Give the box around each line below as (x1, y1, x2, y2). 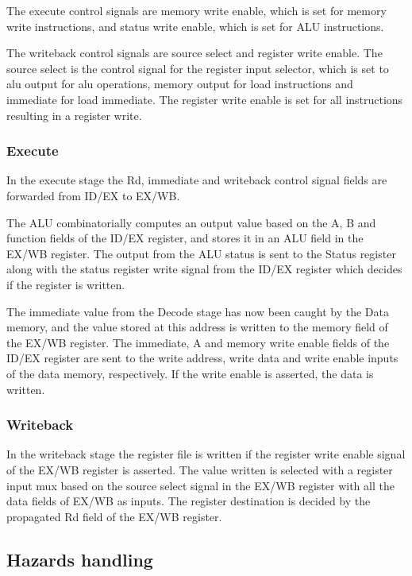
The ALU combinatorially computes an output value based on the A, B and (6, 214, 376, 230)
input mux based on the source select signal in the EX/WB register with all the (6, 477, 395, 493)
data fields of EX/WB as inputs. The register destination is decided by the (6, 493, 371, 509)
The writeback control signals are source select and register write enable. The (6, 44, 383, 61)
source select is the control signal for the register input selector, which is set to (6, 60, 389, 76)
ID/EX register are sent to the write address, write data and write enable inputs (6, 350, 399, 366)
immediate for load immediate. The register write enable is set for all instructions (6, 91, 403, 107)
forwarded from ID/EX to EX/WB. (6, 187, 180, 203)
